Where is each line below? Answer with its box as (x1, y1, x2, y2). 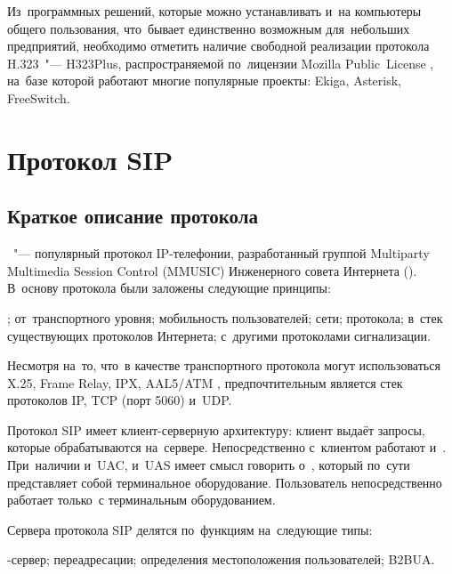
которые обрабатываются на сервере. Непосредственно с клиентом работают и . (7, 438, 447, 457)
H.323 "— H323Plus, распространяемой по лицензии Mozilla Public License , (7, 53, 434, 72)
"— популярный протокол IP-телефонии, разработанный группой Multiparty (12, 244, 430, 263)
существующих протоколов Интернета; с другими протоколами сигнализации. (7, 326, 431, 344)
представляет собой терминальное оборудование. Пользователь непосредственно (7, 473, 442, 491)
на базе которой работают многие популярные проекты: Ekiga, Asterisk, (7, 71, 401, 90)
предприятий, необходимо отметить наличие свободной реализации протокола (7, 36, 430, 55)
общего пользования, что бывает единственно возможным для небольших (7, 19, 410, 37)
